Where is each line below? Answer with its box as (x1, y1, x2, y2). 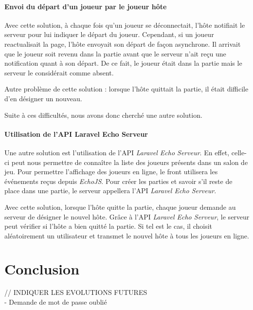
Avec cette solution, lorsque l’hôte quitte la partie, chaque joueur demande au (4, 201, 236, 212)
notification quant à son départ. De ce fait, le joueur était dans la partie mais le (4, 58, 242, 68)
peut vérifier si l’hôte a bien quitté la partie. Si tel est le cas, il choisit (4, 221, 213, 231)
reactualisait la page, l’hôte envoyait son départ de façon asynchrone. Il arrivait (4, 38, 241, 49)
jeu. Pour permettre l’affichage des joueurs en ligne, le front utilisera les (4, 166, 218, 177)
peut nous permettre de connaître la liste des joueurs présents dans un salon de (11, 157, 248, 167)
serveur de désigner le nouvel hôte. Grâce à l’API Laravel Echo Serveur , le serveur (4, 211, 250, 221)
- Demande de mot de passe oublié (4, 297, 107, 307)
